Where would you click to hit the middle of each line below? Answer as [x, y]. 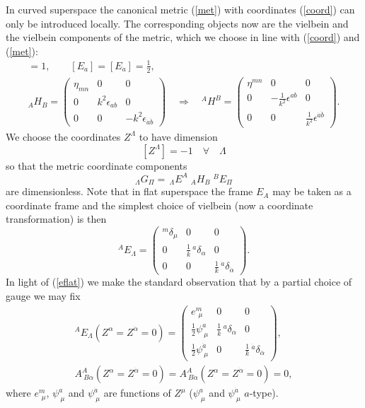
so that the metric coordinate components [97, 165]
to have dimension [178, 136]
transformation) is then [56, 219]
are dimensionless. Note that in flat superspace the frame [129, 191]
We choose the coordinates [63, 136]
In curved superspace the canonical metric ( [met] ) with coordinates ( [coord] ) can [180, 9]
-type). [264, 393]
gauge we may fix [43, 295]
